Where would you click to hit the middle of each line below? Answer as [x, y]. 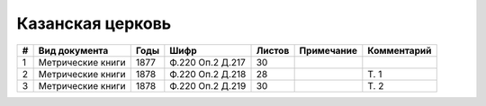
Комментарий [400, 50]
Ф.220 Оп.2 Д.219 [208, 85]
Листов [273, 50]
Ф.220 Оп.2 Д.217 [208, 62]
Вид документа [73, 50]
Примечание [328, 50]
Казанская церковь [94, 23]
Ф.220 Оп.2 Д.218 [208, 74]
